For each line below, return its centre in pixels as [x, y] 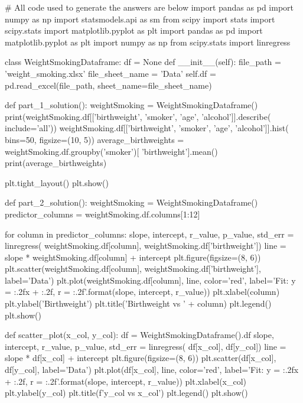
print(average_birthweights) [56, 163]
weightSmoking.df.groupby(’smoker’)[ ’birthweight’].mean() [111, 151]
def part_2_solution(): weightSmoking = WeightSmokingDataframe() [131, 202]
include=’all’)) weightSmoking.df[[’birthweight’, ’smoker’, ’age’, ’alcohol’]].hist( [147, 128]
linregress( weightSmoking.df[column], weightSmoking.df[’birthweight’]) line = [146, 246]
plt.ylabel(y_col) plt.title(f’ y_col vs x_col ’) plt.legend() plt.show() [126, 393]
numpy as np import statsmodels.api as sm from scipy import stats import [140, 19]
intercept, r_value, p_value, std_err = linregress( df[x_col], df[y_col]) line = [146, 346]
